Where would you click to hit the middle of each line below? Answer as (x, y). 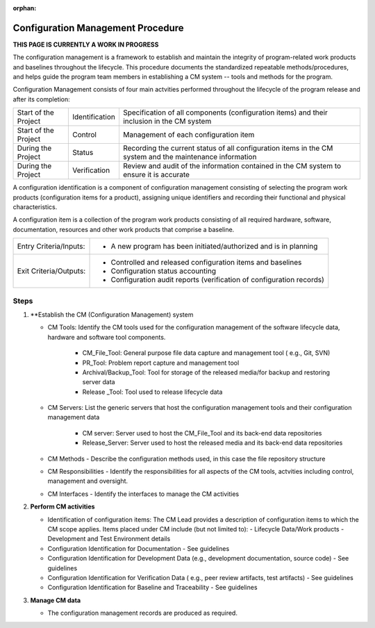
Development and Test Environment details (109, 539)
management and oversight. (88, 481)
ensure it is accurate (156, 175)
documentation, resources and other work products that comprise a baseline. (124, 229)
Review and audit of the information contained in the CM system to (232, 166)
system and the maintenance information (190, 157)
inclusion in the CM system (167, 122)
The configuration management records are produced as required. (142, 613)
